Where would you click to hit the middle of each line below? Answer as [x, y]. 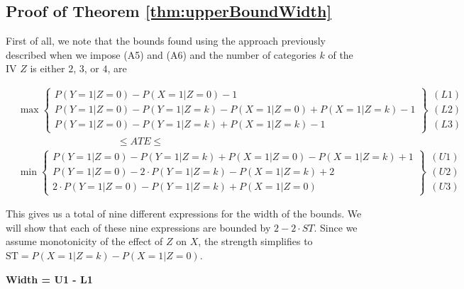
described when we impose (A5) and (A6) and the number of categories [161, 54]
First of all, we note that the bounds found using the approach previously [166, 41]
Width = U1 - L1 [49, 279]
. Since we [336, 227]
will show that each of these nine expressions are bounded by [138, 227]
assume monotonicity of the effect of [84, 241]
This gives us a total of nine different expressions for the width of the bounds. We [184, 214]
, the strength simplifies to [255, 241]
